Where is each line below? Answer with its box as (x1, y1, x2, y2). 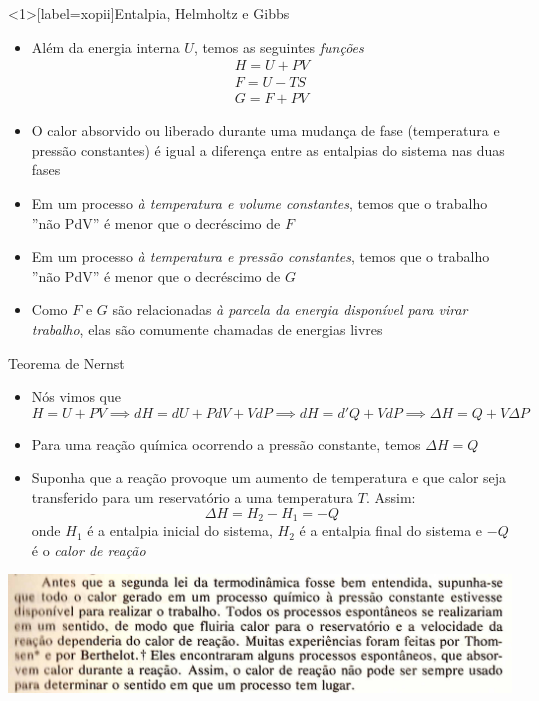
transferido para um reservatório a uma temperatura (31, 487, 354, 507)
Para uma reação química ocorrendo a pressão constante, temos (31, 433, 421, 454)
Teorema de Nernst (8, 352, 125, 373)
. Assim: (365, 487, 416, 507)
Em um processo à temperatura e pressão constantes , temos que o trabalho (31, 246, 490, 267)
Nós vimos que (31, 386, 121, 407)
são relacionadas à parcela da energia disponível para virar (112, 299, 468, 320)
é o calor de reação (31, 539, 146, 560)
